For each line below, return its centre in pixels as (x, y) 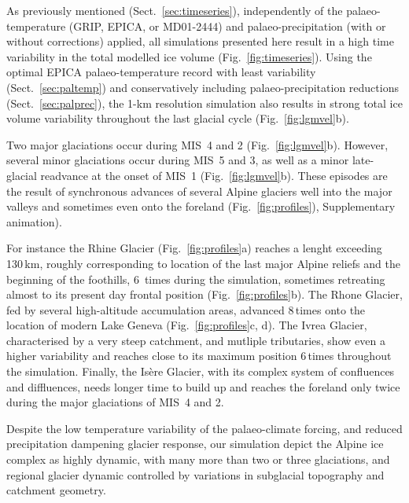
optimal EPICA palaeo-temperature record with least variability (161, 72)
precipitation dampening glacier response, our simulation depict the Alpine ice (195, 444)
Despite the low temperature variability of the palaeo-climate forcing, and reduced (204, 428)
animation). (34, 221)
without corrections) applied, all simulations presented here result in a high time (200, 41)
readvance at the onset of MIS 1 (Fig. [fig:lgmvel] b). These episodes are (214, 175)
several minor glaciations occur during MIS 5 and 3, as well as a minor (178, 160)
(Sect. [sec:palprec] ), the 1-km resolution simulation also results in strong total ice (204, 103)
